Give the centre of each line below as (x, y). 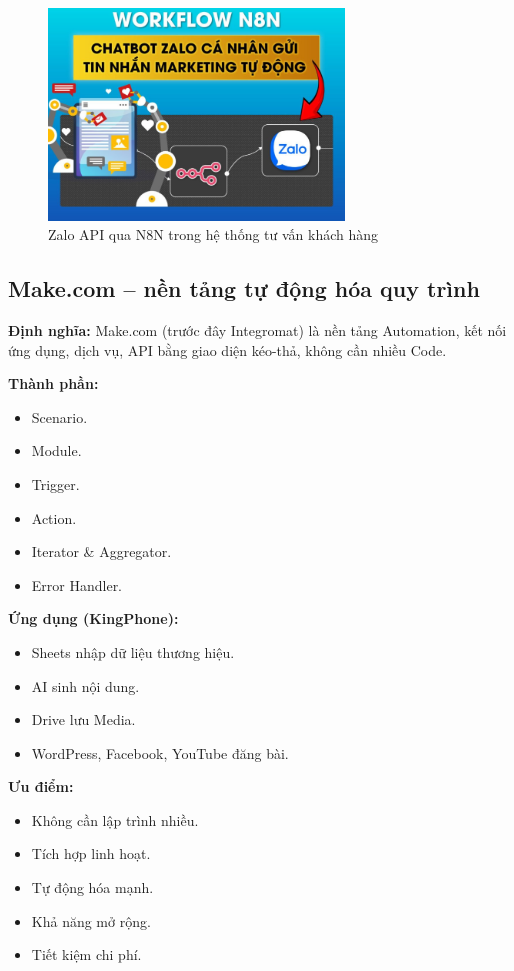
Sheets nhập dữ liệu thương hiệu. (133, 651)
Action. (54, 517)
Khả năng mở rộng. (91, 920)
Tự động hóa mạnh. (92, 887)
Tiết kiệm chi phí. (86, 954)
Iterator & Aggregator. (101, 551)
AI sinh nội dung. (85, 685)
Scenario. (59, 416)
